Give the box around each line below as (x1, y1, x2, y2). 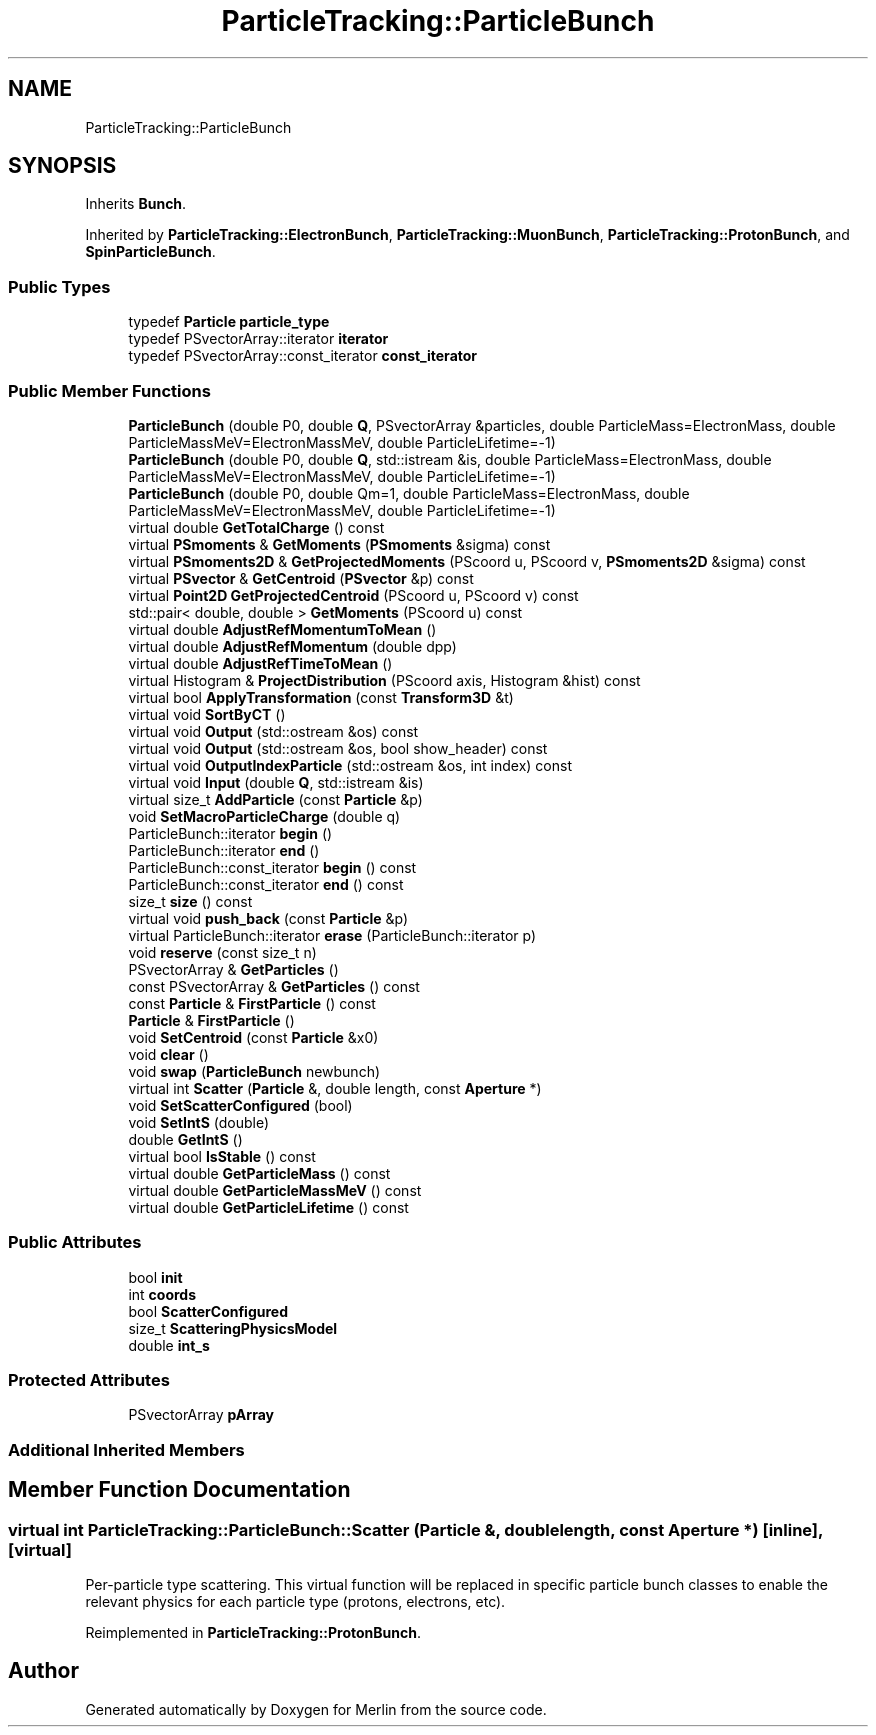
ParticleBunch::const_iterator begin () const (128, 858, 417, 876)
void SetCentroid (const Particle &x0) (128, 1028, 379, 1046)
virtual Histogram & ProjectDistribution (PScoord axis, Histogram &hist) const (128, 671, 641, 689)
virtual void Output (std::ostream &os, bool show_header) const (128, 739, 548, 757)
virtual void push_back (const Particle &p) (128, 909, 409, 927)
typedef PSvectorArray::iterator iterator (128, 330, 389, 348)
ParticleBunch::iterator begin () (128, 824, 333, 842)
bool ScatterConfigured (128, 1302, 288, 1320)
